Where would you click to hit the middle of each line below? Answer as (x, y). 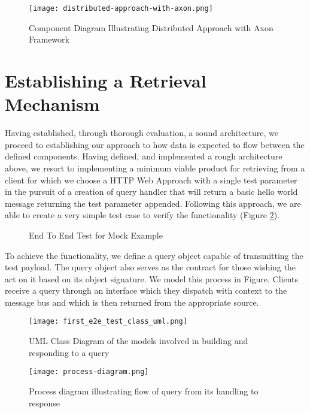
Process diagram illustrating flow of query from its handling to (144, 391)
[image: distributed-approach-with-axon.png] (121, 8)
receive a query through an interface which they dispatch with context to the (146, 290)
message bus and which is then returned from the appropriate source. (132, 302)
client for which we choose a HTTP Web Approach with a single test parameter (151, 180)
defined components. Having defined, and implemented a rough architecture (144, 156)
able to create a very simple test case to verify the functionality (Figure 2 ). (142, 215)
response (44, 403)
